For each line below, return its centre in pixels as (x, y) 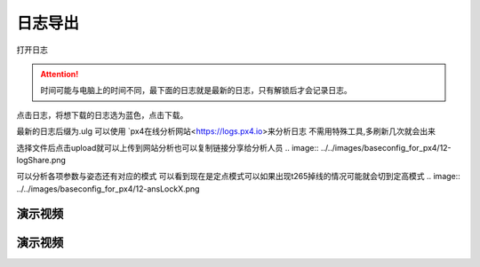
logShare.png (41, 160)
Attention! (60, 74)
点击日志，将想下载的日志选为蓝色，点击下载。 (102, 114)
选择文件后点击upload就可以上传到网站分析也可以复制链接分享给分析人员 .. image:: (168, 147)
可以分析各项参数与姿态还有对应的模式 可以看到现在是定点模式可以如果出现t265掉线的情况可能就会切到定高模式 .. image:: (239, 177)
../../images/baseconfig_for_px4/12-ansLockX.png (108, 188)
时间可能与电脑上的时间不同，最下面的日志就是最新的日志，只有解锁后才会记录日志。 (196, 90)
